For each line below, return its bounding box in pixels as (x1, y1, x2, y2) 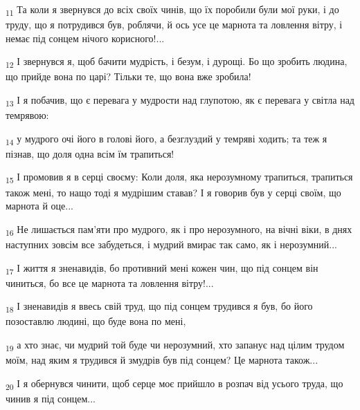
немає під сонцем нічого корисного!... (6, 30, 165, 45)
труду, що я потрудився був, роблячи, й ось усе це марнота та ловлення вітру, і (6, 17, 343, 32)
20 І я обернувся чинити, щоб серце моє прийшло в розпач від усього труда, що (6, 375, 343, 392)
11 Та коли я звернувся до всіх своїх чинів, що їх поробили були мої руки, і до (6, 2, 339, 18)
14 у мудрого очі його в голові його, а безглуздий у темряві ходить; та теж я (6, 131, 327, 147)
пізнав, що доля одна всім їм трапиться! (6, 146, 174, 160)
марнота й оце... (6, 198, 73, 213)
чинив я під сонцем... (6, 391, 96, 405)
